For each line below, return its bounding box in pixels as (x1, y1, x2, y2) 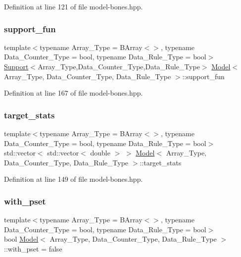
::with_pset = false (4, 243, 62, 254)
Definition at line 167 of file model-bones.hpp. (4, 88, 143, 98)
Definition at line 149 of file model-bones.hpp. (4, 174, 143, 184)
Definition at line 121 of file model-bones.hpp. (4, 1, 143, 11)
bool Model (4, 234, 39, 244)
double (90, 148, 110, 158)
